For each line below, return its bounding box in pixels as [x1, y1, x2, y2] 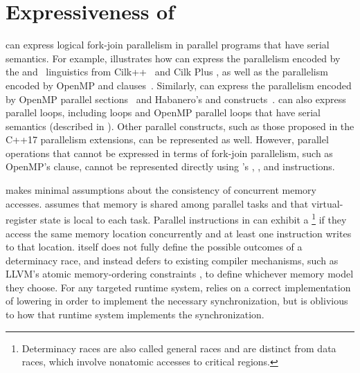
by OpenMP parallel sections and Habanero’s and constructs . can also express [6, 91, 346, 106]
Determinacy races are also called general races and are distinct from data [21, 340, 336, 355]
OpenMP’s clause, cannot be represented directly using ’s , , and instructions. [6, 159, 335, 174]
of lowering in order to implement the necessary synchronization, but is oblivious [6, 293, 348, 308]
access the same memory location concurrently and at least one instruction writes [6, 226, 352, 240]
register [6, 212, 37, 226]
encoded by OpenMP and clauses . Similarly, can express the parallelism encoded [6, 78, 352, 92]
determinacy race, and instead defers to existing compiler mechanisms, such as [6, 253, 339, 267]
